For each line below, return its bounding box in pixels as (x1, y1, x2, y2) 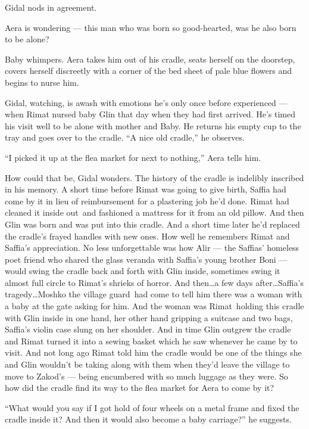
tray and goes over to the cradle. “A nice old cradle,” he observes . (5, 131, 245, 144)
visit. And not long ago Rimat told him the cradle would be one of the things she (5, 346, 302, 359)
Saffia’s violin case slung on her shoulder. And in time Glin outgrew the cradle (5, 323, 291, 335)
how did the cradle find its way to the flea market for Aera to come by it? (5, 381, 274, 394)
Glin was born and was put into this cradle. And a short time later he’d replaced (5, 217, 300, 230)
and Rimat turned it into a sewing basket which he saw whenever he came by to (5, 334, 298, 347)
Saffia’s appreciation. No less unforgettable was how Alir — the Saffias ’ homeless (5, 241, 299, 254)
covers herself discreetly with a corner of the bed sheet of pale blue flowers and (5, 64, 292, 77)
